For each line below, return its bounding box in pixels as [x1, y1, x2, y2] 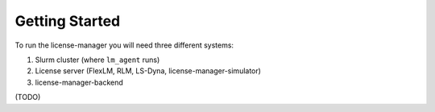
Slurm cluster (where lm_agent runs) [35, 55, 160, 64]
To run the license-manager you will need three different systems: [14, 40, 234, 50]
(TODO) [14, 93, 41, 102]
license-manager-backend [35, 77, 124, 87]
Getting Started [14, 12, 121, 30]
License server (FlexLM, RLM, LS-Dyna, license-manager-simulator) [35, 66, 262, 76]
